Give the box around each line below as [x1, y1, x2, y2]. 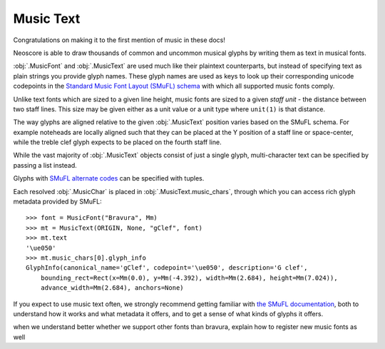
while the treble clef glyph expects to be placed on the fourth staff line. [13, 138, 222, 146]
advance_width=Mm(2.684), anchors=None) [40, 284, 185, 292]
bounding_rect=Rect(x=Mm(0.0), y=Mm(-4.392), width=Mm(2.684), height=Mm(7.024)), [40, 273, 338, 282]
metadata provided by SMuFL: [13, 197, 103, 206]
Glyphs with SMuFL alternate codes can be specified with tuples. [13, 174, 205, 183]
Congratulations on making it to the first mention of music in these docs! [13, 36, 226, 44]
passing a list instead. [13, 161, 78, 169]
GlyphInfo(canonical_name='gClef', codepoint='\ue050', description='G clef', [26, 264, 308, 272]
